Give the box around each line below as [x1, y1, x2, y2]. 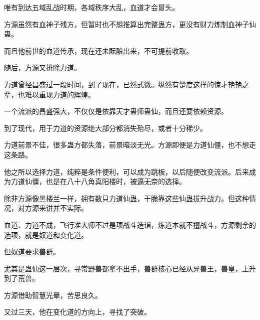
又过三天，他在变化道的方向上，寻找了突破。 [4, 306, 151, 317]
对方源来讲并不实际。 [17, 203, 88, 213]
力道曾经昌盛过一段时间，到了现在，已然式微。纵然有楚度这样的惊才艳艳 [4, 79, 242, 89]
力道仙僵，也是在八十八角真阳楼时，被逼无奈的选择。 [10, 176, 186, 187]
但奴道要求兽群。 [4, 246, 60, 257]
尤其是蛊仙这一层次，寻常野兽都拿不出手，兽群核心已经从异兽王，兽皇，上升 [4, 263, 256, 273]
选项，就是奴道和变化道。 [4, 229, 88, 240]
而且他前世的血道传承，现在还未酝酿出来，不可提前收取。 [4, 45, 193, 56]
